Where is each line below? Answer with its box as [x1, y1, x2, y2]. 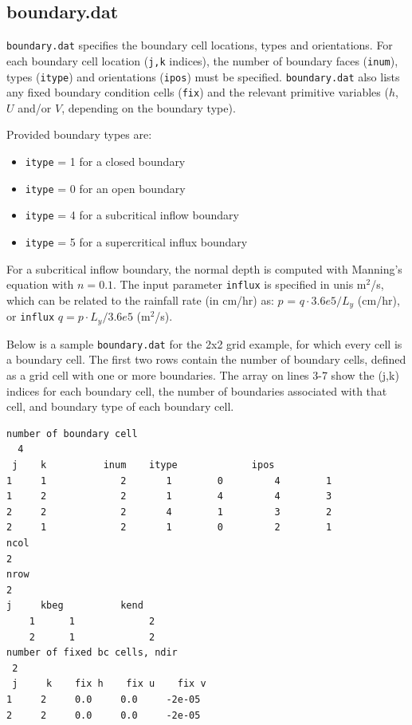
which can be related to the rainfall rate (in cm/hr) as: [6, 291, 274, 308]
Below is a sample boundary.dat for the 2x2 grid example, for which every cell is [6, 335, 402, 352]
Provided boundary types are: [6, 126, 152, 143]
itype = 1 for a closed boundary [25, 153, 186, 170]
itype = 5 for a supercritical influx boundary [25, 233, 248, 250]
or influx [6, 308, 55, 325]
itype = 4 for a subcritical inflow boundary [25, 207, 239, 223]
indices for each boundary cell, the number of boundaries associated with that [6, 382, 387, 399]
